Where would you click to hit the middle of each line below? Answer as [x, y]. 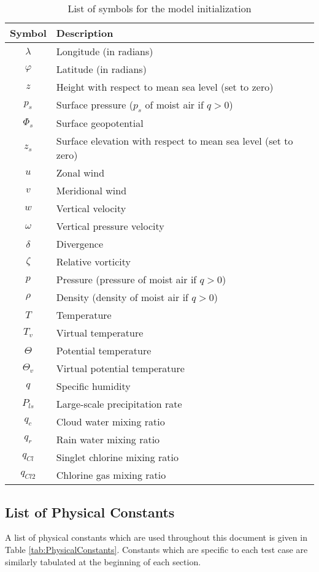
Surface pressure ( [94, 105]
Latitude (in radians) [101, 69]
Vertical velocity [91, 208]
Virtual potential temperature [120, 368]
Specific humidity [93, 386]
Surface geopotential [100, 123]
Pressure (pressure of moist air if [126, 280]
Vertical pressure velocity [110, 226]
